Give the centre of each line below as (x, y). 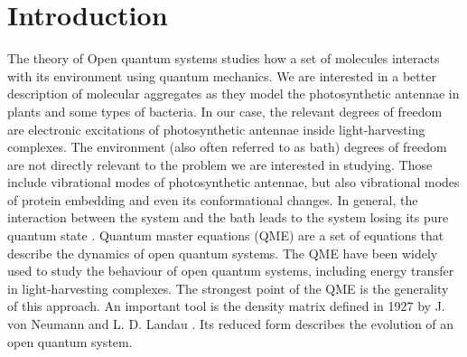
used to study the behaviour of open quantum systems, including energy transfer (231, 271)
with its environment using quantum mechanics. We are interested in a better (222, 75)
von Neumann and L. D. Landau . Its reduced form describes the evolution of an (231, 324)
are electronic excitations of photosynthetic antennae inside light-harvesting (216, 129)
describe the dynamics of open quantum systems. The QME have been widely (223, 253)
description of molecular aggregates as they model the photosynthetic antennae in (233, 94)
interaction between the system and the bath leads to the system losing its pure (228, 217)
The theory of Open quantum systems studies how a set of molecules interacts (224, 58)
